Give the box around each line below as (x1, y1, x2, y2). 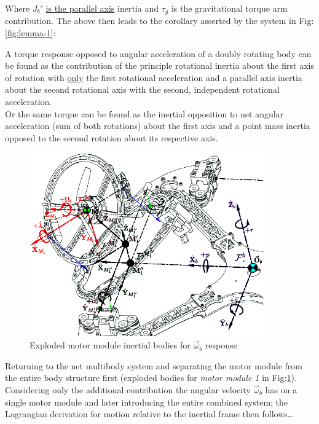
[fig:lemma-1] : (5, 26, 56, 39)
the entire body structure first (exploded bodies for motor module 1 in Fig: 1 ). (5, 371, 297, 384)
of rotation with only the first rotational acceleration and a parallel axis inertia (5, 71, 302, 84)
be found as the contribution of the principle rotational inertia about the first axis (5, 59, 314, 72)
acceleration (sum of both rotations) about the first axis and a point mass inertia (5, 119, 310, 132)
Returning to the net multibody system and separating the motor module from (5, 359, 302, 372)
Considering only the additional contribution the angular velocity (5, 383, 251, 396)
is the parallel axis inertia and (45, 2, 159, 14)
